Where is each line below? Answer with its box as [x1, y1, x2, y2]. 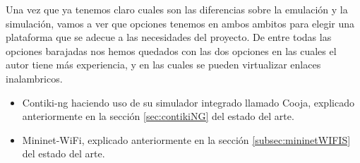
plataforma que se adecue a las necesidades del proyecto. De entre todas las [6, 30, 332, 44]
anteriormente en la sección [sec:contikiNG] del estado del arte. [22, 109, 294, 123]
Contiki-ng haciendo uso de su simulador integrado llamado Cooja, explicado [22, 95, 354, 109]
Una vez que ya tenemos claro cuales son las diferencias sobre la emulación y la [6, 2, 348, 16]
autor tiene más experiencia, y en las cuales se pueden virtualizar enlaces [6, 57, 321, 72]
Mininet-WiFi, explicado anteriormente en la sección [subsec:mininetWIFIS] [22, 132, 351, 147]
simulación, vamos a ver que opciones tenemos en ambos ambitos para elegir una [6, 16, 355, 30]
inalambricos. [6, 71, 63, 85]
